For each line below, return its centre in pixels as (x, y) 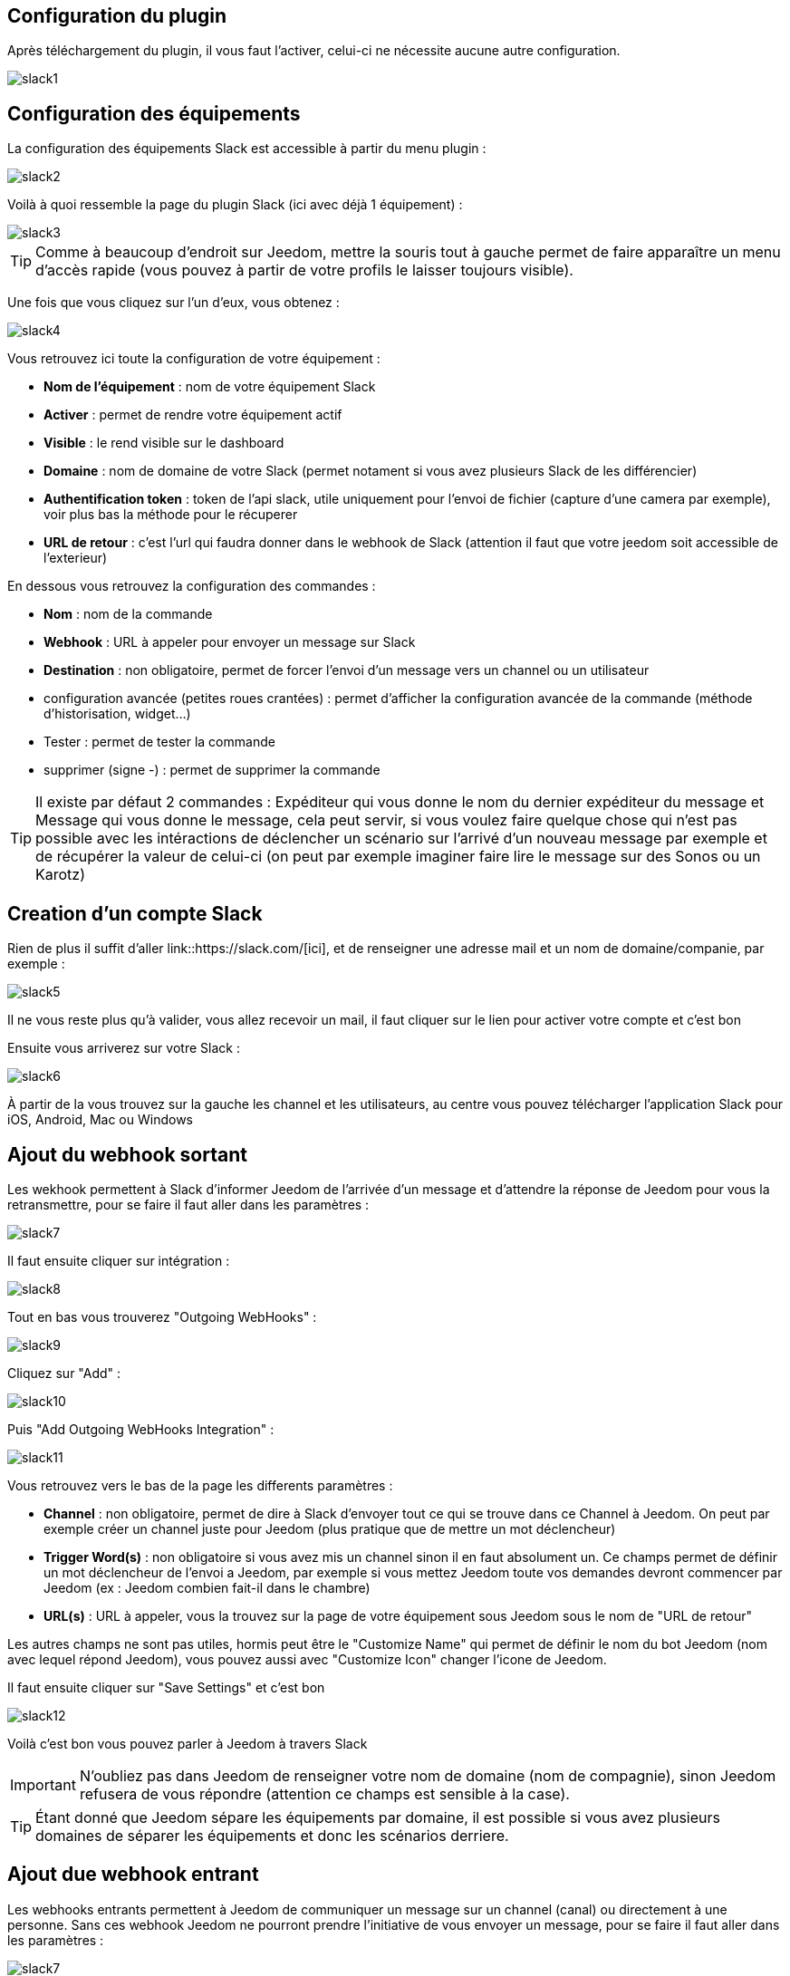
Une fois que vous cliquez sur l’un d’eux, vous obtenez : (173, 303)
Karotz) (60, 875)
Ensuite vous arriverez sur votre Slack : (124, 1048)
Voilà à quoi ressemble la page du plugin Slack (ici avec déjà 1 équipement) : (235, 205)
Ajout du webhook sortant (127, 1154)
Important (43, 1784)
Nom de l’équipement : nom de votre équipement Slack (210, 387)
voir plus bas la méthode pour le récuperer (171, 515)
